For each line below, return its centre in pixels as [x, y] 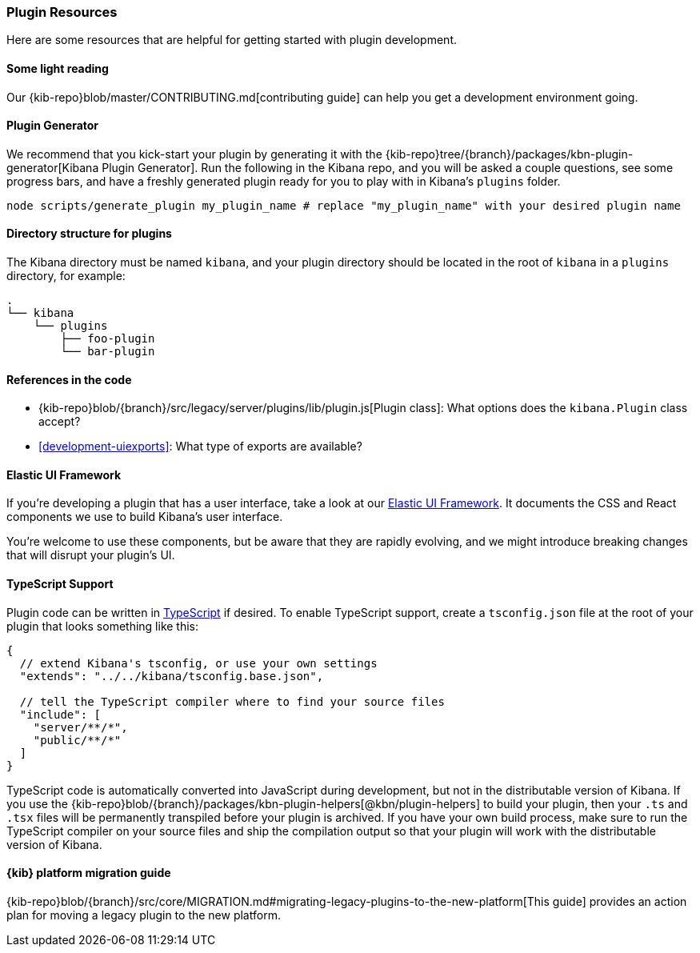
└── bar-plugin [108, 352]
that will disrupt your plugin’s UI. [91, 555]
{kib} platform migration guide [89, 873]
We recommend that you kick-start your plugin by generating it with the [194, 154]
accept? [60, 422]
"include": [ [60, 714]
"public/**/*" [77, 740]
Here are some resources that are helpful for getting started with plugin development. [232, 40]
